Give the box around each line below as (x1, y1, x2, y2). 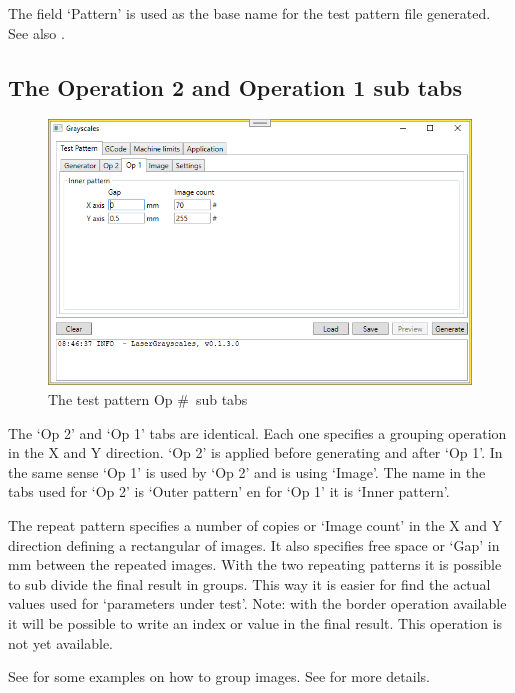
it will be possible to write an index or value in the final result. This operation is (8, 612, 503, 633)
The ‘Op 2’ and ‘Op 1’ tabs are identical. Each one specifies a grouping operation (8, 422, 507, 443)
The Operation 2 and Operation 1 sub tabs (8, 71, 462, 102)
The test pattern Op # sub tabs (48, 389, 248, 410)
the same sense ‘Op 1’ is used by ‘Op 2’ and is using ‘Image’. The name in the (8, 461, 486, 482)
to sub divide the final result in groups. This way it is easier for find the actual (8, 573, 491, 594)
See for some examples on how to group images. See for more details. (8, 666, 430, 687)
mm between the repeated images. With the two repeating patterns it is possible (8, 554, 502, 575)
